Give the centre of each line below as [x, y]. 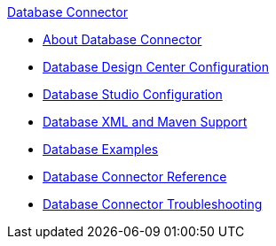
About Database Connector [122, 39]
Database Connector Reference [135, 177]
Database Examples [101, 149]
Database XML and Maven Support [145, 122]
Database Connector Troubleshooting [153, 204]
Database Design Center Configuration [156, 67]
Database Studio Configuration [133, 94]
